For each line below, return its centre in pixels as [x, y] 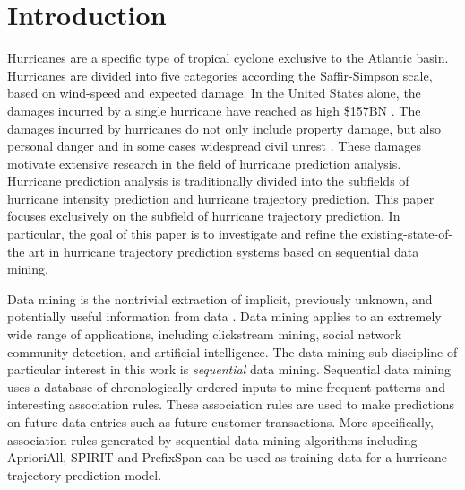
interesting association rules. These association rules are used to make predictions [231, 404]
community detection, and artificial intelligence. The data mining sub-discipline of [232, 351]
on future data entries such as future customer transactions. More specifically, [220, 422]
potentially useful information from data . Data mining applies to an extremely [224, 316]
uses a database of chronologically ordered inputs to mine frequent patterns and [227, 386]
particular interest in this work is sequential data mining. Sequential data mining [229, 369]
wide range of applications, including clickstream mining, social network [205, 334]
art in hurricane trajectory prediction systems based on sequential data [224, 251]
